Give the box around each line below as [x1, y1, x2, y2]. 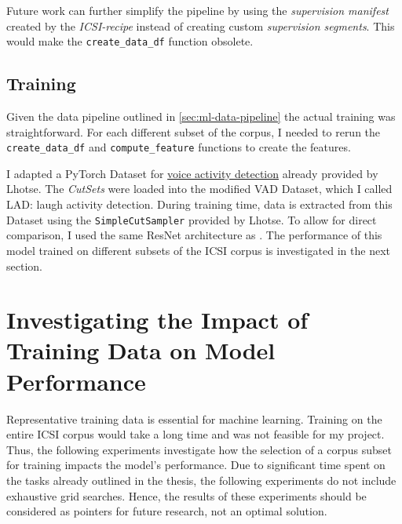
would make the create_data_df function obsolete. [6, 33, 254, 49]
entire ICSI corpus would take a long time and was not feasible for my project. [6, 426, 385, 442]
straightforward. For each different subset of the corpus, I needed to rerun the [6, 123, 381, 140]
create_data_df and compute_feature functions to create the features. [6, 139, 351, 155]
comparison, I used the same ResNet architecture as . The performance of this [6, 227, 382, 243]
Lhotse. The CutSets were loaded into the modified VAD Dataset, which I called [6, 180, 393, 197]
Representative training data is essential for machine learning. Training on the [6, 410, 382, 427]
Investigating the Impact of [6, 304, 309, 336]
